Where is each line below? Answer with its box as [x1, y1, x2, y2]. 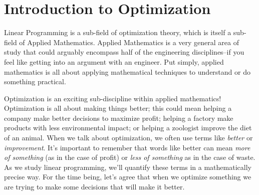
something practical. [4, 76, 66, 87]
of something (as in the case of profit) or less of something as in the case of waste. [4, 152, 255, 162]
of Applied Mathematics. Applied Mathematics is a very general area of [19, 37, 239, 47]
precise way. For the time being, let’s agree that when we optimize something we [4, 171, 251, 182]
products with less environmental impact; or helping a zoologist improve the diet [4, 122, 252, 133]
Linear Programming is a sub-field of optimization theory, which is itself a [4, 27, 231, 38]
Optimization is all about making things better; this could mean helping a [4, 103, 232, 113]
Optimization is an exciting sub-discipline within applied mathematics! [4, 93, 221, 103]
